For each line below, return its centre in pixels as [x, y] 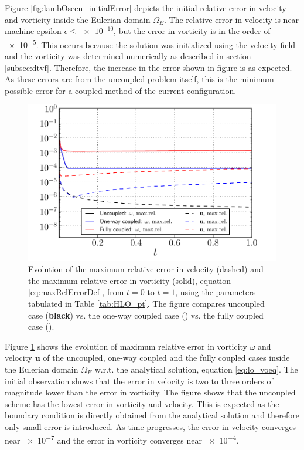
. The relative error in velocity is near [232, 19]
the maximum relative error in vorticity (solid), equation [130, 280]
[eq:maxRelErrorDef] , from [76, 292]
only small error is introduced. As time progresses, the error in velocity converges [151, 426]
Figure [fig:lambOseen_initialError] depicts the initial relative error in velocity [146, 8]
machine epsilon [33, 31]
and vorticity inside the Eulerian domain [78, 19]
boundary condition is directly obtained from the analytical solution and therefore [152, 415]
